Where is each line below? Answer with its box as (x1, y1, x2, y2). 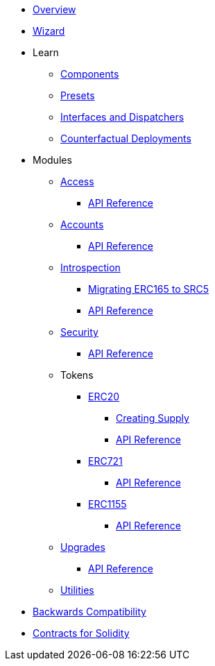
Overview (33, 3, 76, 15)
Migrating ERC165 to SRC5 (88, 283, 209, 295)
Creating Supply (116, 412, 189, 424)
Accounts (60, 219, 104, 230)
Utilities (60, 584, 94, 596)
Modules (33, 154, 72, 166)
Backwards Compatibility (33, 606, 146, 617)
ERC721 (88, 455, 123, 467)
